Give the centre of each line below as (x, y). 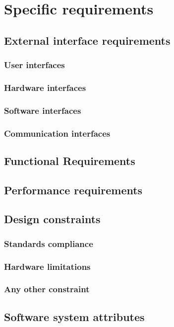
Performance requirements (73, 190)
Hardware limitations (47, 266)
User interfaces (34, 65)
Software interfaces (43, 110)
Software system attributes (74, 316)
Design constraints (52, 219)
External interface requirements (87, 40)
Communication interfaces (57, 133)
